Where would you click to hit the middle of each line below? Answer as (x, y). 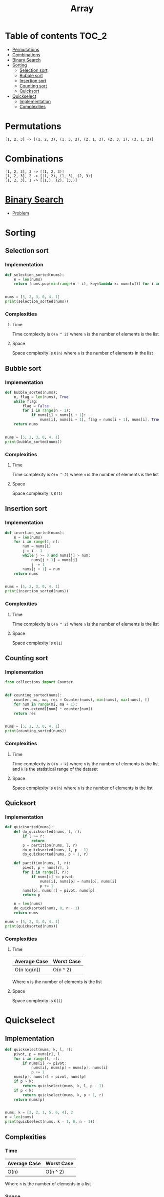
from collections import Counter (39, 682)
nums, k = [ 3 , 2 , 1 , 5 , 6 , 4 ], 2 (39, 1113)
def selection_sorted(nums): (35, 275)
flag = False (36, 406)
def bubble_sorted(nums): (31, 392)
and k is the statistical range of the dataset (55, 769)
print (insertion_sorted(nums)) (37, 591)
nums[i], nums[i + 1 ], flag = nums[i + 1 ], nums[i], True (100, 420)
